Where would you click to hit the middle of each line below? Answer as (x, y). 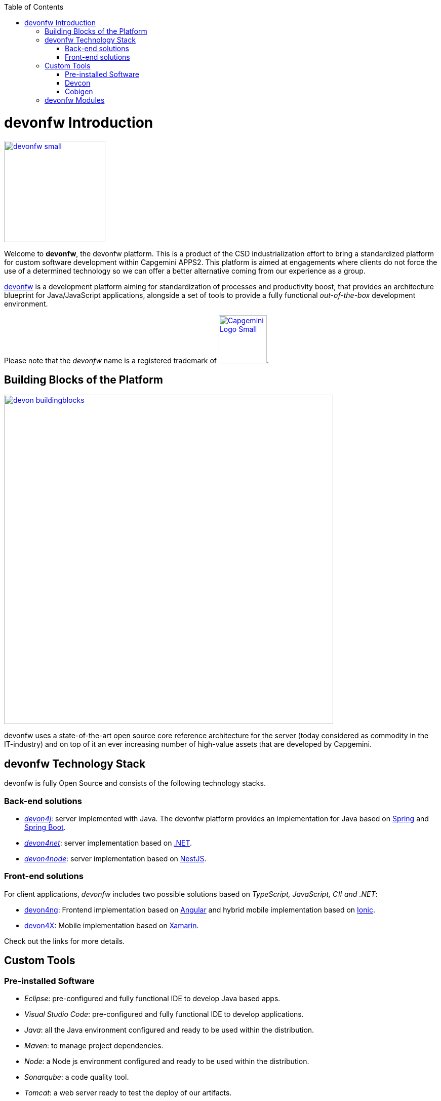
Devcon (78, 83)
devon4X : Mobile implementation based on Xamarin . (112, 925)
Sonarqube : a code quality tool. (77, 1077)
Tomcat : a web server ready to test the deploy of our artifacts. (128, 1092)
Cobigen (79, 91)
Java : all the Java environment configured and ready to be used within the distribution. (169, 1030)
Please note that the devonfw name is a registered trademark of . (136, 360)
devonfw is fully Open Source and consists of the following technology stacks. (135, 783)
